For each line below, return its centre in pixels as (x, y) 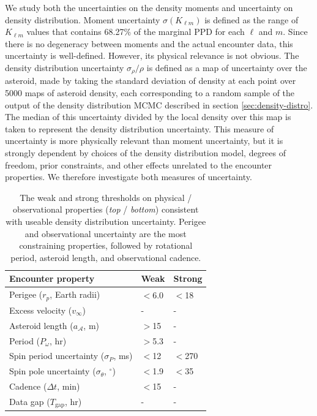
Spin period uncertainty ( (57, 356)
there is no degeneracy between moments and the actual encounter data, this (149, 43)
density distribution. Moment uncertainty (83, 19)
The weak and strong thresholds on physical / (106, 197)
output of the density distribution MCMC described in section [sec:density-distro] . (159, 104)
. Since (295, 32)
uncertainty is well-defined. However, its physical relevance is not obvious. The (152, 55)
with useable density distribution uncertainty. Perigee (106, 221)
